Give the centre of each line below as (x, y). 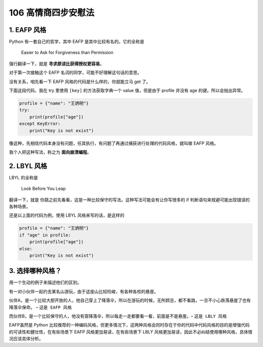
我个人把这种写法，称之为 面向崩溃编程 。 (50, 152)
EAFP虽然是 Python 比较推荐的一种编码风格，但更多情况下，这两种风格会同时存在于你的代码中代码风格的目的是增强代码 (129, 325)
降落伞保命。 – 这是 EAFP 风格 (40, 307)
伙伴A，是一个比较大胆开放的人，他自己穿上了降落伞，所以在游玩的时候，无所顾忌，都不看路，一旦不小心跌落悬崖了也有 (130, 300)
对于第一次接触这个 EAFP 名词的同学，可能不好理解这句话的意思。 (75, 72)
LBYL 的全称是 (24, 177)
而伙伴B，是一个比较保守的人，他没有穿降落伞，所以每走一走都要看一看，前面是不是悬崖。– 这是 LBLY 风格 (118, 316)
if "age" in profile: (45, 235)
